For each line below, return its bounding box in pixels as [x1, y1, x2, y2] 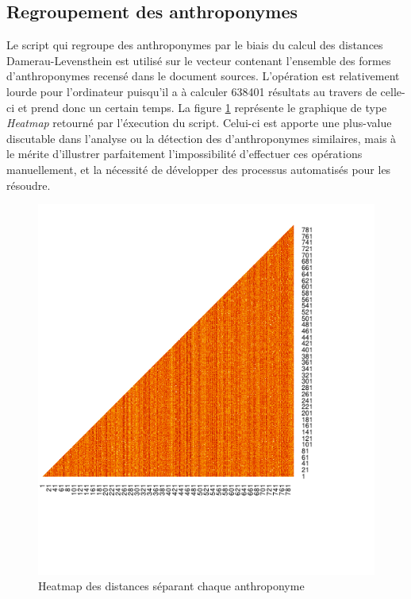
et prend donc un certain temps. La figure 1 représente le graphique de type [17, 99, 387, 115]
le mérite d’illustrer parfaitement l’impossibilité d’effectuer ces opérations [6, 145, 363, 162]
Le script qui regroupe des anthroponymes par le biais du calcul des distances [6, 37, 383, 53]
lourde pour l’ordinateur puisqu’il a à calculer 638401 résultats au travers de [6, 83, 377, 99]
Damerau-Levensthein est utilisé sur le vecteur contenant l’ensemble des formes [6, 52, 391, 68]
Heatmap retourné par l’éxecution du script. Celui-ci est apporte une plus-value [6, 114, 392, 131]
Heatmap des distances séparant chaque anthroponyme [38, 578, 305, 594]
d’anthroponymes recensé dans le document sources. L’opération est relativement [6, 68, 400, 84]
